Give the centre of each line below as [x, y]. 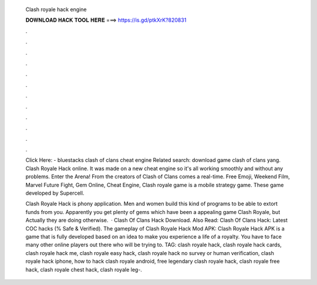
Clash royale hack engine [56, 9]
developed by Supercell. [55, 193]
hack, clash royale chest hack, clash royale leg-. [84, 269]
